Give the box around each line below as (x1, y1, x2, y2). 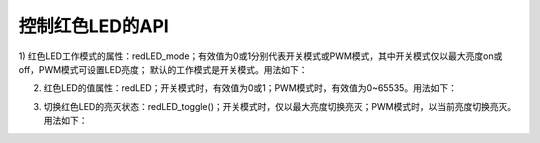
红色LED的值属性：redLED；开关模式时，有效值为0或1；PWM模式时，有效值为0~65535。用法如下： (43, 82, 457, 94)
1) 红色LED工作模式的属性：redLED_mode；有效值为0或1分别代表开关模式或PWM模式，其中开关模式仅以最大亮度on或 (18, 50, 503, 62)
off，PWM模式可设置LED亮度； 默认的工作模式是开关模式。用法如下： (18, 63, 308, 75)
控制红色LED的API (18, 15, 169, 37)
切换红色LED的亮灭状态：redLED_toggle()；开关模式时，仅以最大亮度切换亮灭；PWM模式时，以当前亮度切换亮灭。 (43, 100, 517, 112)
